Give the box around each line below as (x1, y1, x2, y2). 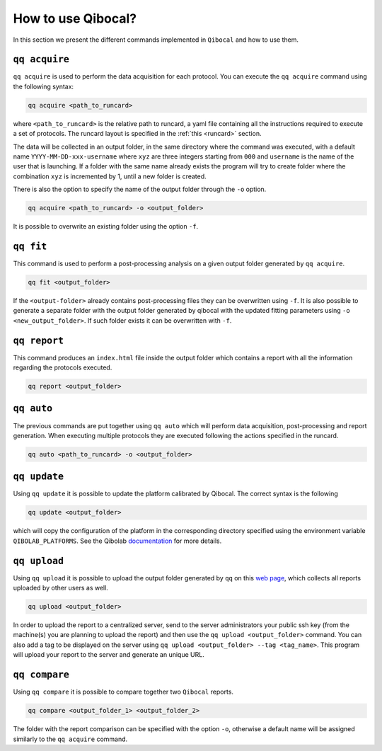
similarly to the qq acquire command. (13, 735, 128, 743)
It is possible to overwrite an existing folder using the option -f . (13, 222, 199, 231)
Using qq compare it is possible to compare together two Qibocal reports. (13, 687, 233, 696)
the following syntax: (13, 82, 74, 91)
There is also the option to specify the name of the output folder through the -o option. (13, 185, 267, 194)
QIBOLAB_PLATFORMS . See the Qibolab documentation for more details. (13, 537, 222, 545)
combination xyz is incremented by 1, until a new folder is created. (13, 172, 207, 180)
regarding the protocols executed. (13, 363, 112, 372)
